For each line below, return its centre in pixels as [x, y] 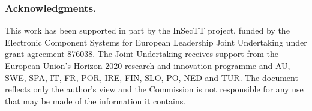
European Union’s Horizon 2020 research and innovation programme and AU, [148, 65]
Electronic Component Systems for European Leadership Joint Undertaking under [156, 42]
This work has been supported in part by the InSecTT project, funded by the [147, 30]
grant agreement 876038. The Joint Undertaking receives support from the [142, 54]
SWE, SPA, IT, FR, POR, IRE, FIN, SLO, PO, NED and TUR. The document [151, 77]
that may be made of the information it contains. [95, 100]
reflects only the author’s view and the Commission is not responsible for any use [154, 89]
